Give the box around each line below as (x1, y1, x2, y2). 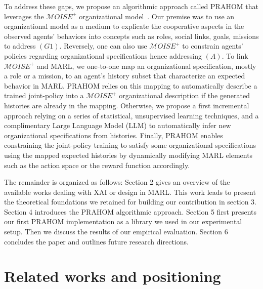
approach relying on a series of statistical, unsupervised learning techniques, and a (4, 110, 259, 120)
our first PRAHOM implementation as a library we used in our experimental (4, 216, 242, 227)
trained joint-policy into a (4, 90, 84, 101)
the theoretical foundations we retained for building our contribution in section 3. (4, 196, 256, 207)
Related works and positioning (4, 266, 221, 286)
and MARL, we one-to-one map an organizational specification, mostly (36, 60, 256, 71)
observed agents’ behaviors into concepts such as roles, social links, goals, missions (4, 30, 259, 41)
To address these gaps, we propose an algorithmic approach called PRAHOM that (4, 1, 258, 11)
